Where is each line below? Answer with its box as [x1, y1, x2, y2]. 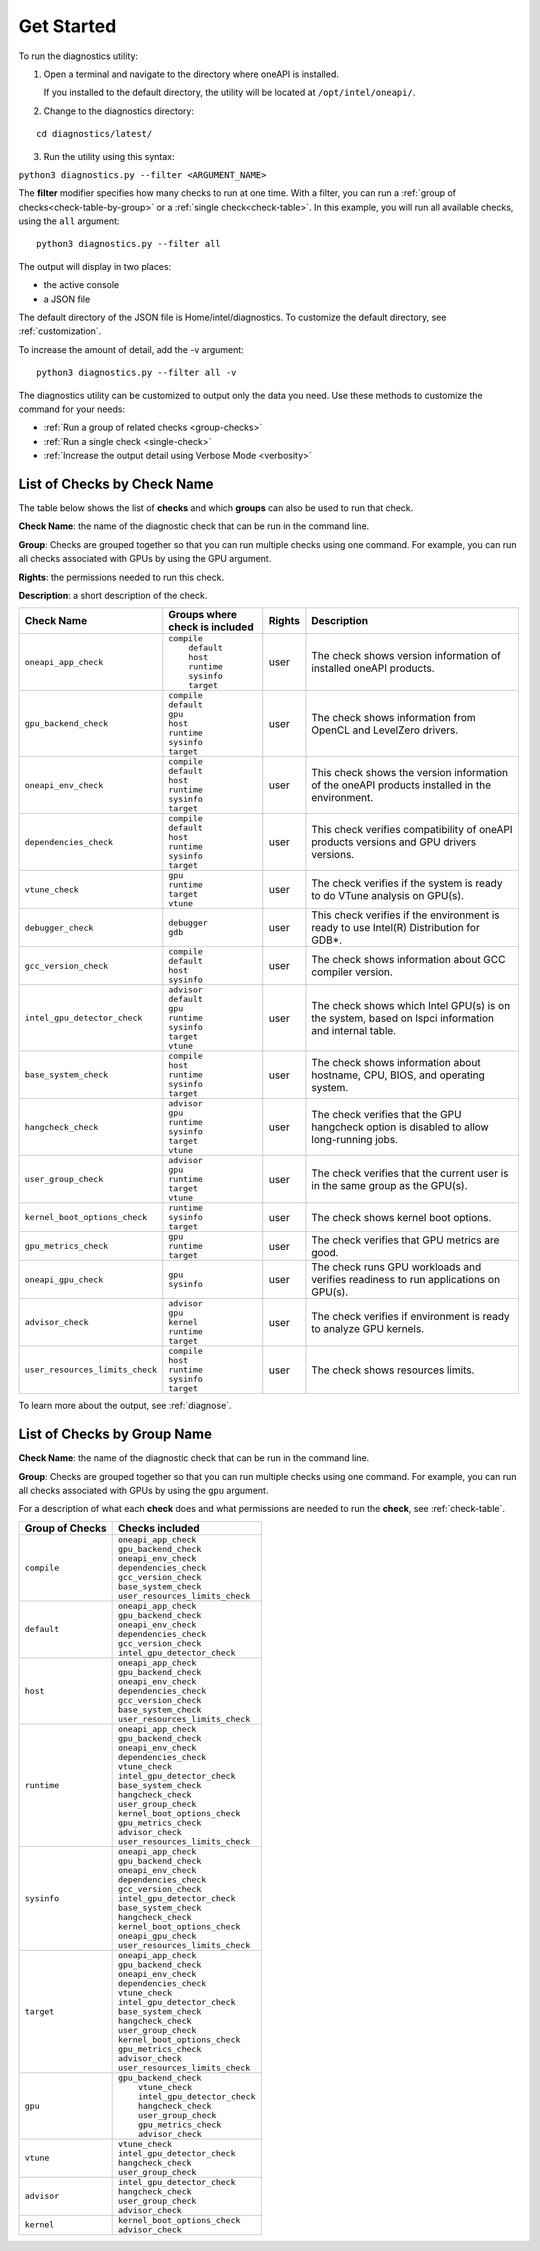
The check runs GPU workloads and [311, 1260, 482, 1274]
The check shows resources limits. [311, 1363, 475, 1377]
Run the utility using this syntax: [43, 150, 175, 162]
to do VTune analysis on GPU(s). [311, 889, 465, 903]
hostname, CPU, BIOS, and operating [311, 1068, 485, 1082]
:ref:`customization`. [18, 325, 102, 337]
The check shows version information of [311, 649, 502, 663]
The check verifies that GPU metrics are [311, 1233, 500, 1247]
